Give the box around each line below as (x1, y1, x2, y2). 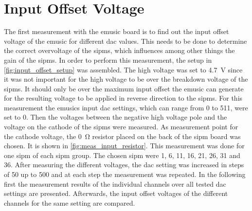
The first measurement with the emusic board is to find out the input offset (4, 26, 229, 36)
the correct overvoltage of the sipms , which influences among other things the (4, 45, 235, 55)
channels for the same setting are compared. (4, 197, 135, 208)
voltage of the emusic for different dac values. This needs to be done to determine (4, 35, 247, 46)
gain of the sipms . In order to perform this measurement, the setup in (4, 54, 212, 65)
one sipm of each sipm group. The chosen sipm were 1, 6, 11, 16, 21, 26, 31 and (4, 150, 240, 160)
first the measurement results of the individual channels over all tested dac (4, 178, 226, 189)
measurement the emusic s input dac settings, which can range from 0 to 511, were (4, 102, 248, 112)
